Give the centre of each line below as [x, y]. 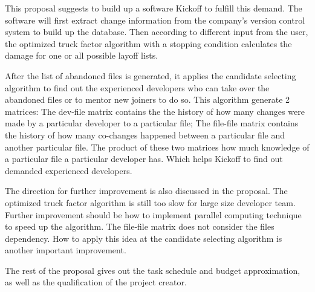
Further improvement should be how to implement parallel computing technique [153, 214]
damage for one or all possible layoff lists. [82, 55]
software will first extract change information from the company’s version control [155, 20]
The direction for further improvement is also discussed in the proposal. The [146, 191]
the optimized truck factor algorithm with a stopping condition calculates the [148, 43]
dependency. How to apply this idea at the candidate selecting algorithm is [144, 238]
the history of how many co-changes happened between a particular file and [145, 135]
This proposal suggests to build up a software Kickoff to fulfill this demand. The [154, 8]
